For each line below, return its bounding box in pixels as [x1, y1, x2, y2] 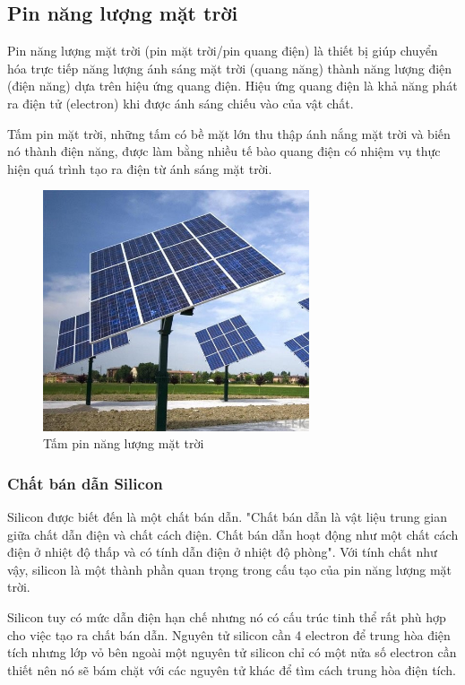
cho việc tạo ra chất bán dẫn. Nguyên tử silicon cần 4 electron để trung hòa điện [7, 625, 451, 644]
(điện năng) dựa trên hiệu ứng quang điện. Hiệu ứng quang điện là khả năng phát [7, 76, 458, 95]
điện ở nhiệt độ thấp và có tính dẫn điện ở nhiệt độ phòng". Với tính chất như [7, 542, 437, 561]
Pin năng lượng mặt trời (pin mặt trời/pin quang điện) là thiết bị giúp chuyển [7, 41, 438, 60]
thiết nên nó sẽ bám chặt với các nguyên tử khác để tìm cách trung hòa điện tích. [7, 660, 456, 679]
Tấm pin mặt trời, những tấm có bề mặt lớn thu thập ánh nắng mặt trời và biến [7, 124, 451, 143]
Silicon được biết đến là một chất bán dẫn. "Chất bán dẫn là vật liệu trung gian [7, 507, 448, 525]
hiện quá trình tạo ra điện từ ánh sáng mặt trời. [7, 159, 272, 178]
